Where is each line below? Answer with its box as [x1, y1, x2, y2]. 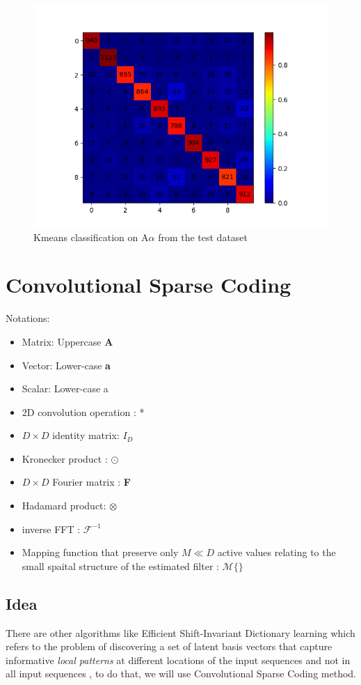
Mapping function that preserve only [22, 545, 179, 560]
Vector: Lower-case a [22, 357, 111, 372]
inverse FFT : [22, 521, 81, 536]
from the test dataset [158, 229, 248, 244]
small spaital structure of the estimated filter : [22, 558, 219, 573]
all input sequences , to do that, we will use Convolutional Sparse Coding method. [6, 666, 356, 681]
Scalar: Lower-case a [22, 381, 109, 396]
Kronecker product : [22, 451, 108, 465]
